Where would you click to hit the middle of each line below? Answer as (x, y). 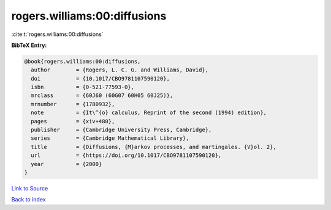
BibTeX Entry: (29, 45)
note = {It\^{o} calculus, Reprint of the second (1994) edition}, (149, 113)
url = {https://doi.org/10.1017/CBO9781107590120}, (126, 155)
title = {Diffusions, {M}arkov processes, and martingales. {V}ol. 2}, (154, 147)
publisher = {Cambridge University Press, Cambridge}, (121, 130)
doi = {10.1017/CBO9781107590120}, (100, 78)
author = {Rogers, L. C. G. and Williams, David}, (120, 70)
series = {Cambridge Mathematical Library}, (110, 138)
